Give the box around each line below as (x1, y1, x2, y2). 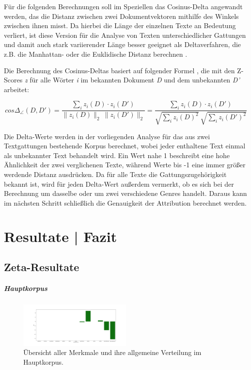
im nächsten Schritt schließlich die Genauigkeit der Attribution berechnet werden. (4, 197, 247, 208)
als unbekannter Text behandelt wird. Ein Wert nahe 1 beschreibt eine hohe (4, 150, 230, 160)
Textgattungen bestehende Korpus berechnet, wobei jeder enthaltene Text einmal (4, 141, 246, 151)
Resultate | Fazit (4, 226, 117, 246)
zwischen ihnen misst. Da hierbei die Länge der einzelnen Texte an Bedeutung (4, 20, 236, 31)
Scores (4, 75, 23, 85)
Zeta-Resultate (4, 259, 79, 274)
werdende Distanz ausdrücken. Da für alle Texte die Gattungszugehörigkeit (4, 169, 227, 179)
